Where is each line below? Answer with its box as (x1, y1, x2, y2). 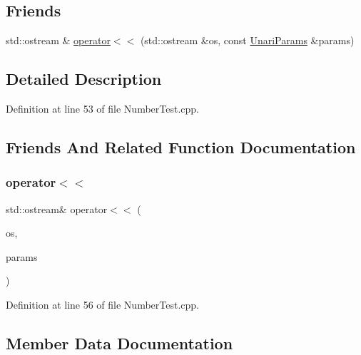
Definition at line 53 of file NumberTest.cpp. (6, 101, 199, 115)
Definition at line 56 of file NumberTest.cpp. (6, 297, 199, 312)
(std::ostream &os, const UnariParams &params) (140, 33, 355, 48)
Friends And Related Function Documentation (6, 135, 356, 158)
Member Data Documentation (6, 331, 233, 354)
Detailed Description (6, 68, 162, 90)
